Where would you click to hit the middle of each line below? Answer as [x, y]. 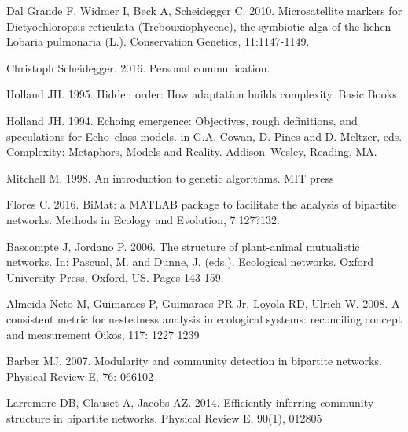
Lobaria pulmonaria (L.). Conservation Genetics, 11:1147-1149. [158, 41]
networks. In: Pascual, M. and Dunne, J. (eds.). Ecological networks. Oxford [190, 262]
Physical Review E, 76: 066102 [80, 376]
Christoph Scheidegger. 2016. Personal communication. [138, 67]
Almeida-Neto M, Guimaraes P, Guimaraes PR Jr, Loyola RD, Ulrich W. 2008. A [203, 303]
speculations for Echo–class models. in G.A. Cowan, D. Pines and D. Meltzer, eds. [204, 136]
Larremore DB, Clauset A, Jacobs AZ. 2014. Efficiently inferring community [190, 402]
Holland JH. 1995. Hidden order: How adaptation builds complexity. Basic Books [202, 94]
